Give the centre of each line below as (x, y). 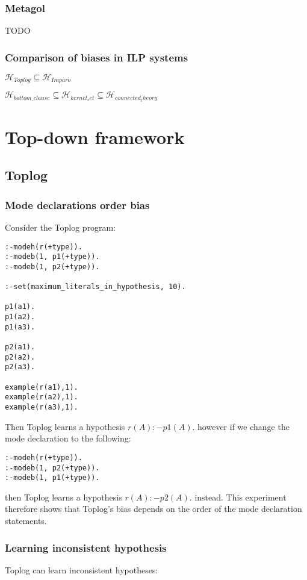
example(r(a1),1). (42, 387)
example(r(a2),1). (42, 397)
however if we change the (243, 426)
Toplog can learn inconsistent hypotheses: (82, 569)
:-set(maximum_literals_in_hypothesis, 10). (95, 287)
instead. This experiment (240, 497)
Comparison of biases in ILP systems (97, 57)
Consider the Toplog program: (60, 227)
